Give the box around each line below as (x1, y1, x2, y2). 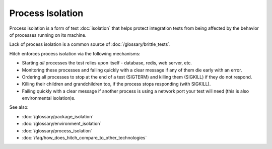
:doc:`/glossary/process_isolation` (22, 127, 93, 133)
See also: (9, 104, 29, 110)
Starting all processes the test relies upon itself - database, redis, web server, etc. (22, 60, 192, 66)
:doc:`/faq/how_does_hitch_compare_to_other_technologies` (22, 135, 147, 141)
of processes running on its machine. (9, 32, 87, 38)
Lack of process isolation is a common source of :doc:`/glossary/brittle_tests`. (9, 41, 171, 47)
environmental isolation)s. (22, 95, 76, 101)
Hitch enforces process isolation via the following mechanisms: (9, 50, 141, 56)
